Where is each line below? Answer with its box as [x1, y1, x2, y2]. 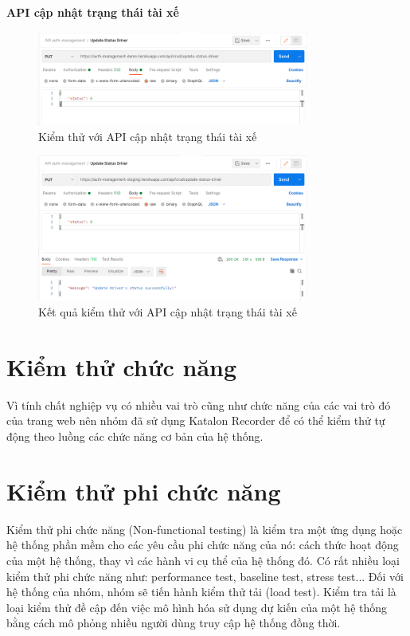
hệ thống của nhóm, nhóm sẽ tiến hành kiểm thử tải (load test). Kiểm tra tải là [6, 583, 396, 600]
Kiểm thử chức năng [6, 350, 237, 383]
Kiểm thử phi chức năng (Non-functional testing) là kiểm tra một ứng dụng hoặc [6, 520, 403, 537]
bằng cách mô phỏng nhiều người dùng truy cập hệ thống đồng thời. [6, 614, 341, 631]
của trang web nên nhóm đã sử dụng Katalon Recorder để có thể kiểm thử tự [6, 412, 385, 429]
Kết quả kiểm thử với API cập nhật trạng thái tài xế [38, 304, 297, 320]
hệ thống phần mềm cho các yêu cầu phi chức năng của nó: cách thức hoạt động [6, 536, 399, 553]
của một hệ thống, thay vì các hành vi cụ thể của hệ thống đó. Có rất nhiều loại [6, 552, 400, 568]
